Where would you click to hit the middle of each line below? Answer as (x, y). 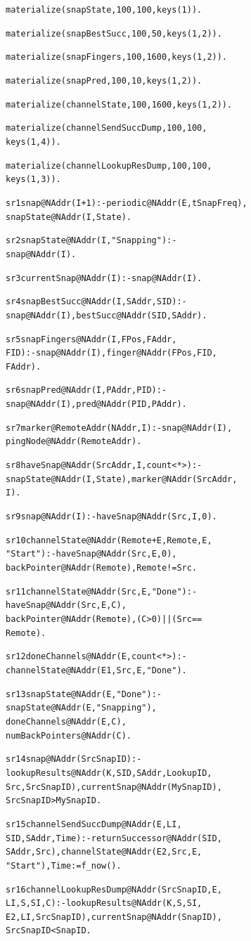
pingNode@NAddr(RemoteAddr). (74, 442)
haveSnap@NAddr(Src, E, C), (66, 605)
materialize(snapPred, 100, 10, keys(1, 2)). (104, 80)
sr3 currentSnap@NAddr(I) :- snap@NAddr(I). (104, 278)
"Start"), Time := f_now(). (64, 865)
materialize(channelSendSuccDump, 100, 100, (107, 128)
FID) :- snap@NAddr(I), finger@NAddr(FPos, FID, (111, 353)
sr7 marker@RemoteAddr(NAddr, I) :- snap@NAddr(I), (119, 428)
